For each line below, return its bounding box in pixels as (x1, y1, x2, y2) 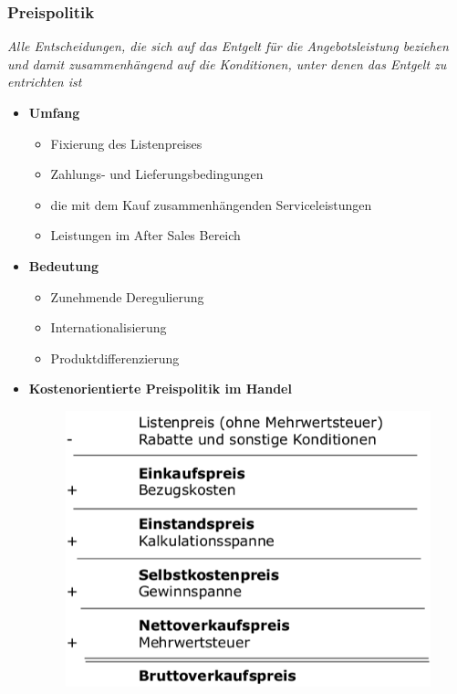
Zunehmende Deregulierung (50, 287, 204, 306)
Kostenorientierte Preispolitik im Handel (28, 379, 292, 398)
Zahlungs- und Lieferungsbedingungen (50, 164, 264, 184)
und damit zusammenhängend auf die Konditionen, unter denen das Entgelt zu (7, 54, 447, 73)
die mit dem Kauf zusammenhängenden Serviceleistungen (50, 195, 372, 214)
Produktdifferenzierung (50, 348, 180, 367)
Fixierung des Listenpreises (50, 133, 203, 152)
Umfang (28, 103, 80, 121)
